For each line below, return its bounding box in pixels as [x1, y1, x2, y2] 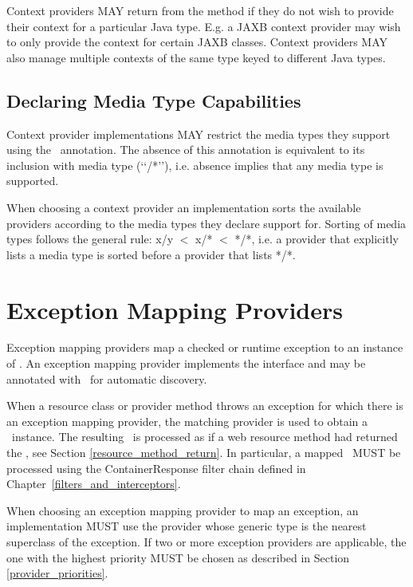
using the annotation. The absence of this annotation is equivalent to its [6, 141, 365, 158]
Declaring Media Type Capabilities [6, 88, 301, 112]
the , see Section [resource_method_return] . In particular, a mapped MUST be [6, 444, 401, 461]
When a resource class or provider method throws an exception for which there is [6, 397, 403, 414]
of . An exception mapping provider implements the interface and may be [6, 355, 366, 372]
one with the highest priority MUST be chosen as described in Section [6, 549, 350, 565]
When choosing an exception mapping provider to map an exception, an [6, 502, 359, 518]
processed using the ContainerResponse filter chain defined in [6, 459, 306, 476]
